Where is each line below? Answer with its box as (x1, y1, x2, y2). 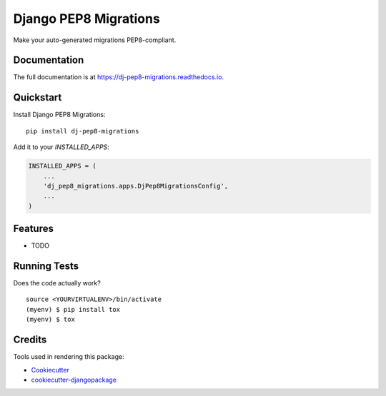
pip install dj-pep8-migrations (26, 127, 139, 135)
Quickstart (13, 91, 62, 103)
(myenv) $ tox (26, 315, 75, 324)
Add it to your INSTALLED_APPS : (13, 143, 110, 151)
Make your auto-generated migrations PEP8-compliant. (13, 36, 177, 44)
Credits (13, 334, 47, 346)
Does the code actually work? (13, 279, 102, 288)
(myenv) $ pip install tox (26, 305, 121, 313)
